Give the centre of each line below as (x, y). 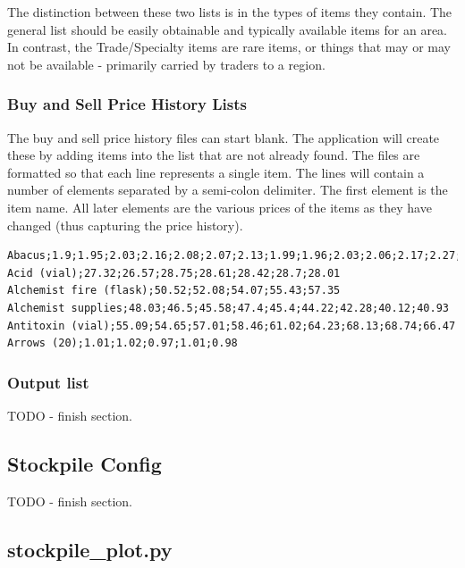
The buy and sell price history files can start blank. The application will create (224, 137)
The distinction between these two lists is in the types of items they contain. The (230, 12)
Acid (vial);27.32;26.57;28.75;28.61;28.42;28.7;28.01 (174, 273)
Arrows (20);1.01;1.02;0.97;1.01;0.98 (123, 343)
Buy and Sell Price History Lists (127, 104)
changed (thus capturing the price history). (125, 225)
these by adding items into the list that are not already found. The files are (214, 155)
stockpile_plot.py (90, 549)
